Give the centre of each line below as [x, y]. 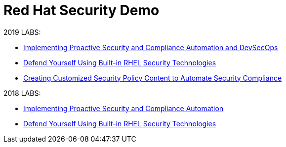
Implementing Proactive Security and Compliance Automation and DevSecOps [151, 47]
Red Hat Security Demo [82, 10]
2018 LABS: [22, 93]
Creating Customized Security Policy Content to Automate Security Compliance [153, 78]
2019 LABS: [22, 32]
